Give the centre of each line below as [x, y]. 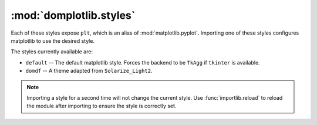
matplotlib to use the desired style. [53, 40]
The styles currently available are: [52, 52]
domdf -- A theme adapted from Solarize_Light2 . [89, 71]
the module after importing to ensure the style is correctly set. [102, 106]
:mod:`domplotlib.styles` [73, 15]
